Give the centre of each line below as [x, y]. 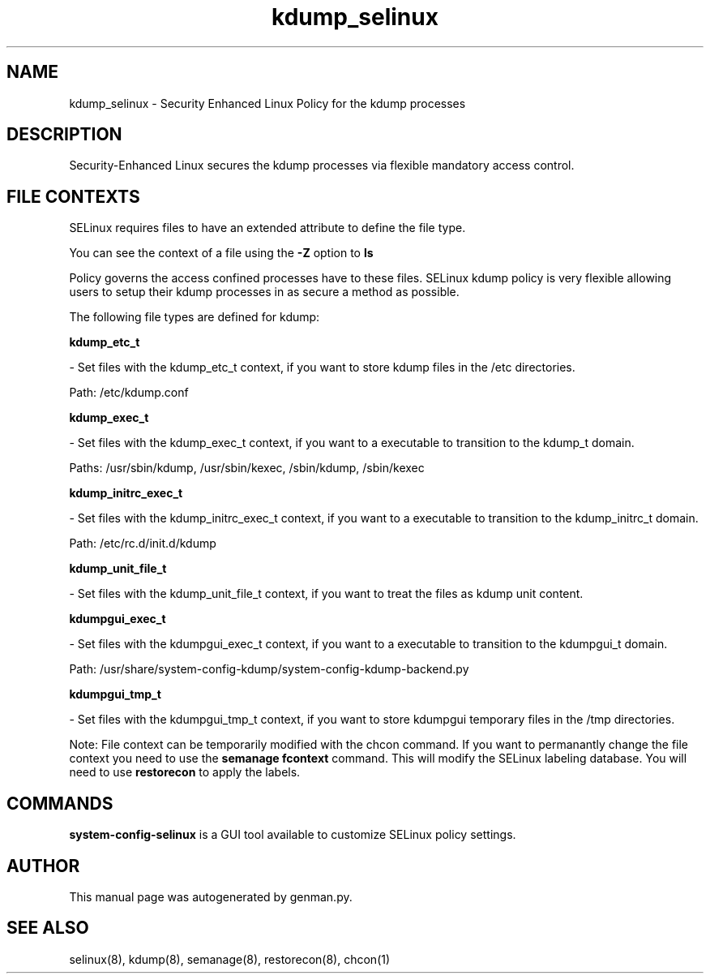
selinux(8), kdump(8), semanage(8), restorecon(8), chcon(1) [230, 959]
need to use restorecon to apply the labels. [185, 772]
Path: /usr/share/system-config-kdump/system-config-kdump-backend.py [269, 669]
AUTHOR [43, 866]
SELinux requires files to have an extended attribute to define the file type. [267, 228]
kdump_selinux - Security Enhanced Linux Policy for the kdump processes [267, 103]
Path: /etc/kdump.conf [129, 393]
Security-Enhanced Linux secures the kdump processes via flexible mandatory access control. [322, 165]
